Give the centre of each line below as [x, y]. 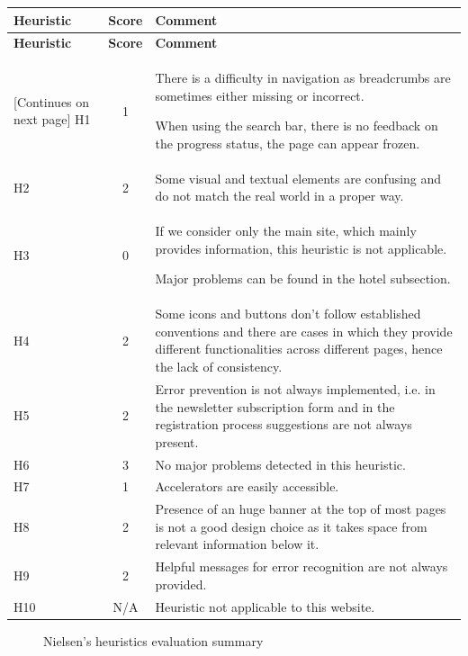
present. [177, 441]
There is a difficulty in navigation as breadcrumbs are [303, 78]
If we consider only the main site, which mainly [286, 231]
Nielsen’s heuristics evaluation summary [153, 640]
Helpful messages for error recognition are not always [301, 566]
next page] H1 [52, 119]
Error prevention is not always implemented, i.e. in [295, 388]
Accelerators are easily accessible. [247, 486]
